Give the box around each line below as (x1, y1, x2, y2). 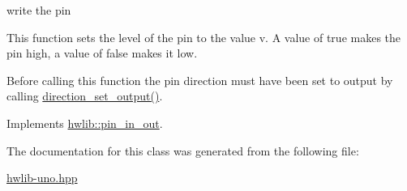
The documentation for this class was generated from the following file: (6, 142, 359, 159)
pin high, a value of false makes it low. (6, 45, 198, 62)
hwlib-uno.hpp (6, 169, 78, 186)
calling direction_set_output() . (6, 87, 163, 104)
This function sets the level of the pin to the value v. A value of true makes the (6, 28, 401, 45)
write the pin (6, 2, 71, 18)
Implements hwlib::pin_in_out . (6, 114, 163, 131)
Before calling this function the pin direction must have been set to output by (6, 71, 393, 88)
